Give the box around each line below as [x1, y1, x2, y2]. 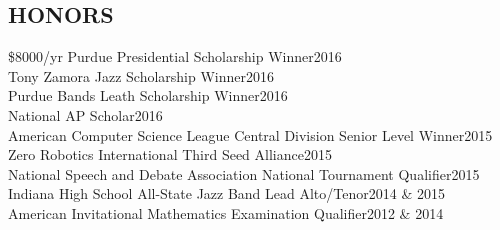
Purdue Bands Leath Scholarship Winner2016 [8, 85, 288, 106]
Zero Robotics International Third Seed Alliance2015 [8, 144, 332, 165]
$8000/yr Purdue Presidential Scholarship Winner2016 [8, 46, 342, 67]
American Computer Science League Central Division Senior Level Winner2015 [8, 124, 493, 145]
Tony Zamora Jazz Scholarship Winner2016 [8, 65, 275, 86]
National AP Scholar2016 [8, 104, 163, 125]
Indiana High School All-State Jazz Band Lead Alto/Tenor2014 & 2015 [8, 183, 445, 204]
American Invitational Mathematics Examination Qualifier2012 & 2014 [8, 202, 444, 223]
